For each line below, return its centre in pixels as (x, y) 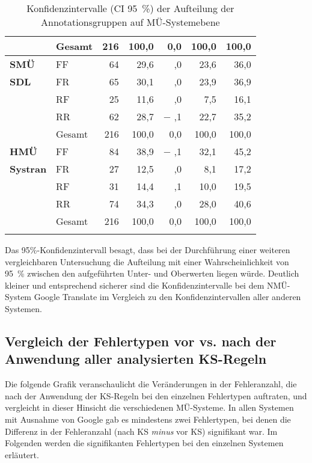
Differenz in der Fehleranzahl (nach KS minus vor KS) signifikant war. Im (141, 431)
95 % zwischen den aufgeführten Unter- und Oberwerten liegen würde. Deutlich (152, 273)
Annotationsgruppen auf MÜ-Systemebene (130, 22)
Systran (28, 169)
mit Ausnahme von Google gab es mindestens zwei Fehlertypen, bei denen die (148, 419)
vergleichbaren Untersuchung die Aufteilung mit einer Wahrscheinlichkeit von (147, 261)
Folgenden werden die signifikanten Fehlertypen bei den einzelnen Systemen (144, 443)
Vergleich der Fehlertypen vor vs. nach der (141, 341)
